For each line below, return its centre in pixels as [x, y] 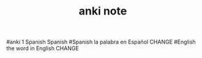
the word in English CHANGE [43, 48]
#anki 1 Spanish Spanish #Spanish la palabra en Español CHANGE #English [101, 42]
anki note [103, 11]
